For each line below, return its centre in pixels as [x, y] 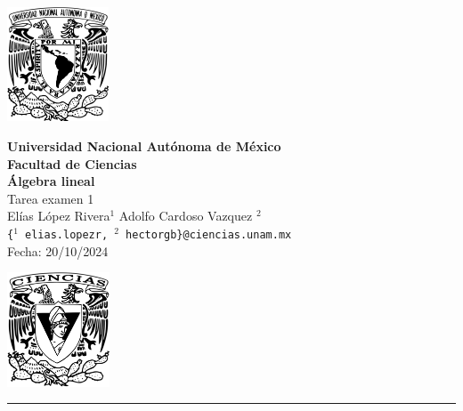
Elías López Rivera [59, 216]
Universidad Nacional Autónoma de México [144, 146]
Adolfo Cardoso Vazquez [186, 216]
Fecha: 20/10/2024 [58, 250]
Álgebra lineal [51, 181]
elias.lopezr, [67, 235]
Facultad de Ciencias [72, 163]
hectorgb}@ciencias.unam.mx [209, 235]
